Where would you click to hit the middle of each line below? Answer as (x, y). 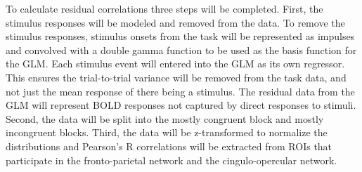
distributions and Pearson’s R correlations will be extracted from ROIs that (169, 146)
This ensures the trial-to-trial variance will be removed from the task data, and (176, 77)
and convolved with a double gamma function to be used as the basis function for (181, 49)
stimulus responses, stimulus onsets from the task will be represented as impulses (180, 36)
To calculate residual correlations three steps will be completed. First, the (164, 8)
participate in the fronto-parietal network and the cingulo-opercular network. (172, 160)
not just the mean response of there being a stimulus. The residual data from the (180, 91)
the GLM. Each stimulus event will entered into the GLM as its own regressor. (175, 64)
